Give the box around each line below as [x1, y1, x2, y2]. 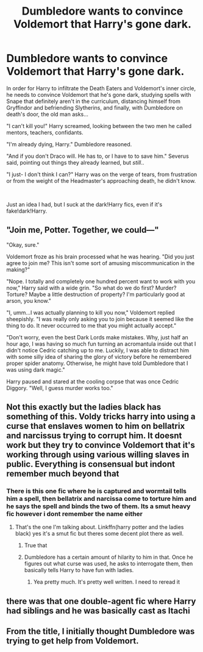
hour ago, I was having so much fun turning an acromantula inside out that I [6, 340, 196, 347]
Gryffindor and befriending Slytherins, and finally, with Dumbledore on [6, 104, 183, 111]
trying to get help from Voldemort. [6, 636, 139, 647]
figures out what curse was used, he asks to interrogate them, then [24, 560, 193, 567]
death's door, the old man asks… [6, 110, 88, 118]
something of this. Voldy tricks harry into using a [6, 411, 196, 422]
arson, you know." [6, 297, 52, 304]
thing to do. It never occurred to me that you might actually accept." [6, 322, 177, 329]
